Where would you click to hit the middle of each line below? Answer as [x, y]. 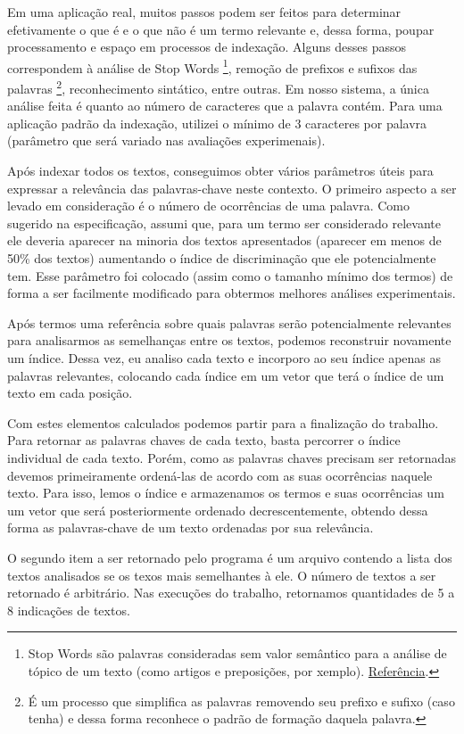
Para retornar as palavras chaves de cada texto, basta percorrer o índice [204, 440]
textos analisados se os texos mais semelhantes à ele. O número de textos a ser [222, 575]
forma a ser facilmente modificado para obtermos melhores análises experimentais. [232, 293]
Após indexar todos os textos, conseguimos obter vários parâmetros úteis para [220, 171]
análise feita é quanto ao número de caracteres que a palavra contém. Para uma [225, 106]
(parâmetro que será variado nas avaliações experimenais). [166, 140]
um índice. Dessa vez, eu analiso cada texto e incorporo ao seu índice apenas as [224, 358]
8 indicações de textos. [69, 610]
